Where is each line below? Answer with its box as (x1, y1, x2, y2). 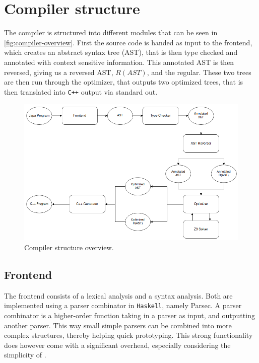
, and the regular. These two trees (147, 66, 251, 77)
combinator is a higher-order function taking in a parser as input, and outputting (4, 310, 255, 320)
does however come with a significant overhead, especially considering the (4, 339, 231, 350)
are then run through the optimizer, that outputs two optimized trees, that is (4, 77, 243, 87)
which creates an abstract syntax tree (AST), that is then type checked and (4, 47, 238, 57)
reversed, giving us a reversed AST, (4, 66, 113, 77)
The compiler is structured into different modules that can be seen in (4, 27, 218, 38)
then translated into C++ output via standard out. (4, 86, 158, 97)
